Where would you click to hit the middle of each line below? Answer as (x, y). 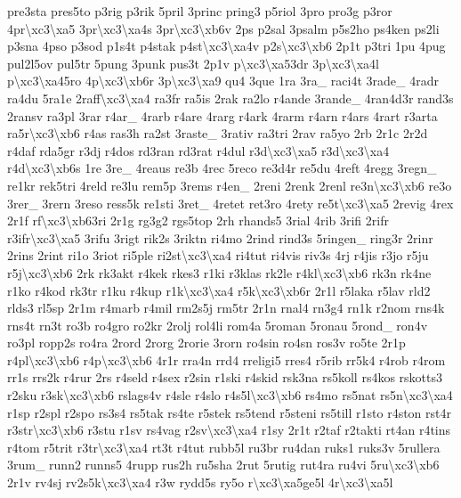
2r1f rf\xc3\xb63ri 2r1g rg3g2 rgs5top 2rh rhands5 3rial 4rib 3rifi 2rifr (198, 220)
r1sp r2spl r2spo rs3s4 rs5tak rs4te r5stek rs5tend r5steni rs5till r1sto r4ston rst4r (229, 412)
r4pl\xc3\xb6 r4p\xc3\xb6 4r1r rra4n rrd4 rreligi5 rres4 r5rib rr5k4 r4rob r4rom (226, 359)
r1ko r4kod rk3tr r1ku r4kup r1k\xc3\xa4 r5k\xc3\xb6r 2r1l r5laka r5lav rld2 (219, 290)
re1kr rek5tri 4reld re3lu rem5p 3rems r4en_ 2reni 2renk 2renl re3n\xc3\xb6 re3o (230, 185)
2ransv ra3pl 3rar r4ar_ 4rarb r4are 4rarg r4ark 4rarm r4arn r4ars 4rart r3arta (222, 115)
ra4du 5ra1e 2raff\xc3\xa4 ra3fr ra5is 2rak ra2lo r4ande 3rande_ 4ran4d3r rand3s (230, 98)
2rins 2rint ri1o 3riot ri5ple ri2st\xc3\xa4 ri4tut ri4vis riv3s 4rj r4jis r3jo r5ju (218, 255)
